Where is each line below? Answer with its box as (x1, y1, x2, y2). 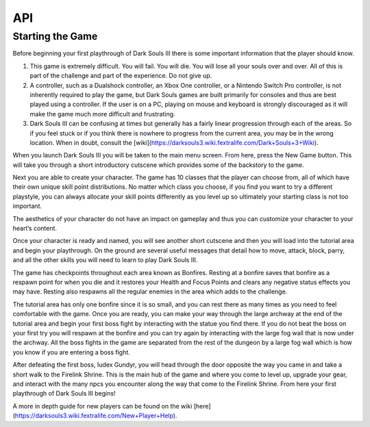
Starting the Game (12, 30, 98, 42)
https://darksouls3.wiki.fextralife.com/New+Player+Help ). (14, 411, 177, 420)
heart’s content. (12, 224, 58, 233)
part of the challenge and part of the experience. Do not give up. (29, 72, 212, 80)
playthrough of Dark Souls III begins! (12, 389, 116, 398)
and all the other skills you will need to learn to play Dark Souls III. (12, 256, 198, 264)
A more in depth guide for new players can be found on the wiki (12, 402, 193, 410)
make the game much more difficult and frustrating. (29, 109, 175, 118)
